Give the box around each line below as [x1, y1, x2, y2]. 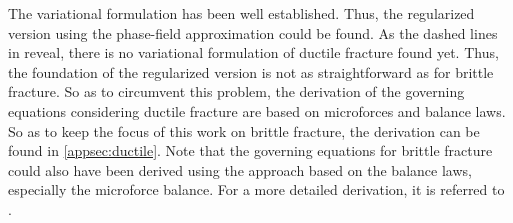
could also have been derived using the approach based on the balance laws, [8, 159, 472, 180]
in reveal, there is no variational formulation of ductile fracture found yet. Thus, [8, 42, 499, 63]
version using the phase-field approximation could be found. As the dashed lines [8, 22, 498, 43]
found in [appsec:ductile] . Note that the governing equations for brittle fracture [8, 140, 493, 161]
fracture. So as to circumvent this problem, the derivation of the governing [8, 81, 465, 102]
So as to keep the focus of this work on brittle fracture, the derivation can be [8, 120, 480, 141]
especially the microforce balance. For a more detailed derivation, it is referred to [8, 179, 505, 200]
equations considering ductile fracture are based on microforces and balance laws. [8, 100, 506, 121]
